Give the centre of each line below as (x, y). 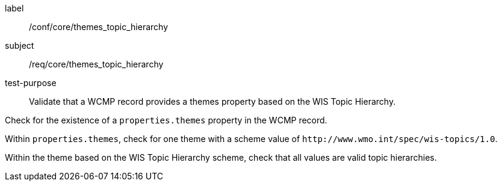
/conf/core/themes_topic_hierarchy (98, 27)
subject (20, 45)
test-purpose (31, 83)
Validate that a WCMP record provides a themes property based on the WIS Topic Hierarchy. (212, 101)
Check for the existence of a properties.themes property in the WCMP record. (166, 120)
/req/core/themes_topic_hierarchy (96, 64)
